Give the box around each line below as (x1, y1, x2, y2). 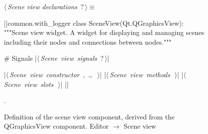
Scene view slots (4, 79, 53, 89)
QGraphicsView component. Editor (4, 121, 109, 131)
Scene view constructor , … (9, 69, 93, 79)
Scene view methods (109, 69, 170, 79)
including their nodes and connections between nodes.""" (4, 36, 172, 47)
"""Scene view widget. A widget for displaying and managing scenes (4, 27, 205, 37)
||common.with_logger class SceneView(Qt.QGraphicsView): (4, 17, 184, 28)
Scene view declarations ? (7, 1, 84, 11)
